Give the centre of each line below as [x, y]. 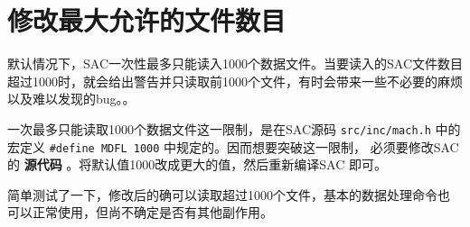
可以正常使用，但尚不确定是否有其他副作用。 [140, 212]
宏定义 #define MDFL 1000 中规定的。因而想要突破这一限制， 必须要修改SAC [233, 146]
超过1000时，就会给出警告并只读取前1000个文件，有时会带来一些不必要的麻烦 [235, 81]
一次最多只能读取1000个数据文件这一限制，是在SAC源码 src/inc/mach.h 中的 [234, 128]
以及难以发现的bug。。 [71, 99]
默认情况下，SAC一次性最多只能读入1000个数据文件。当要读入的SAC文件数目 [235, 64]
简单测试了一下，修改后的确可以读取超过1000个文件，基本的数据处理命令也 [229, 194]
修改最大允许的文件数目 [147, 20]
